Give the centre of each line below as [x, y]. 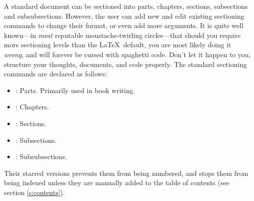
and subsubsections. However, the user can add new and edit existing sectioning [124, 16]
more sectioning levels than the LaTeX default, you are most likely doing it [118, 45]
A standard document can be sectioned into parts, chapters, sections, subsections [126, 6]
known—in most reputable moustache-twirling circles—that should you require [122, 35]
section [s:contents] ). [34, 192]
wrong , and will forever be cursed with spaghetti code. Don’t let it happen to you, [127, 54]
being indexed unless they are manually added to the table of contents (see [117, 183]
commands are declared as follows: [56, 74]
